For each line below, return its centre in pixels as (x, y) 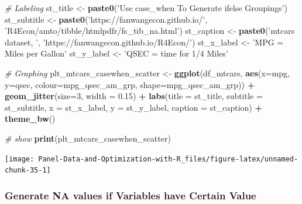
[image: (20, 159)
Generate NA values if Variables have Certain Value (131, 195)
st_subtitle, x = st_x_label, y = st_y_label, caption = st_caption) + (133, 107)
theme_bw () (30, 119)
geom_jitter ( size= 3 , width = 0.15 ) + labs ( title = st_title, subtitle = (134, 96)
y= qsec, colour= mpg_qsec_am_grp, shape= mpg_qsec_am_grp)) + (130, 84)
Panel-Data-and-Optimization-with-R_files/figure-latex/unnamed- (168, 159)
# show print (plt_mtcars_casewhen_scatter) (88, 138)
